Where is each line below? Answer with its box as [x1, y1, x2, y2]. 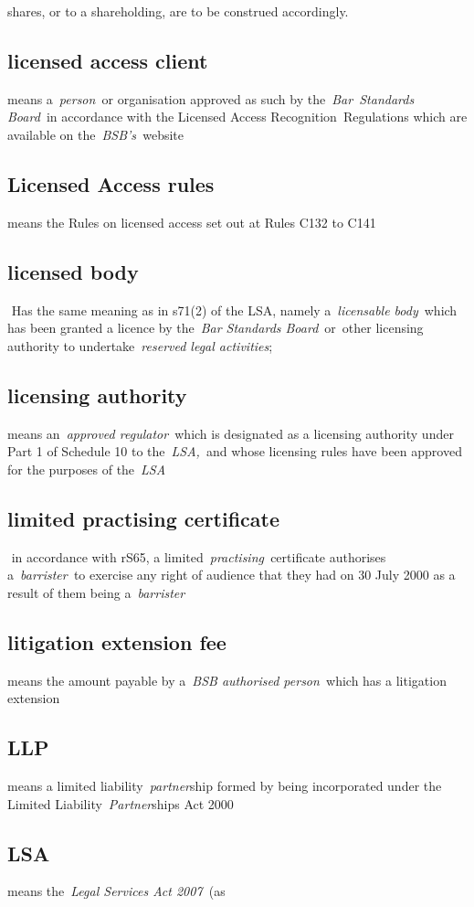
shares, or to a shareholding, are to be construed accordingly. [7, 2, 349, 20]
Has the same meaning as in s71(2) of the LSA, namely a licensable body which [11, 300, 458, 319]
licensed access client [7, 46, 208, 74]
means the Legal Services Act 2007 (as [7, 881, 226, 901]
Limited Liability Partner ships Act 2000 [7, 794, 234, 813]
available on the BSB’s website [7, 124, 184, 144]
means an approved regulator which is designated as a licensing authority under [7, 423, 454, 443]
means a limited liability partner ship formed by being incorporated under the [7, 775, 442, 795]
